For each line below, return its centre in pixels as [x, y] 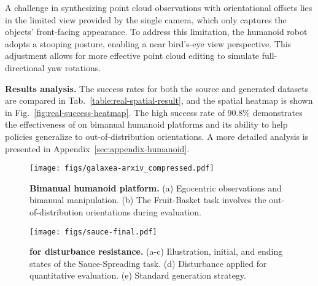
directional [25, 67]
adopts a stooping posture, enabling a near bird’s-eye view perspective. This [148, 43]
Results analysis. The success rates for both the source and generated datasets [157, 88]
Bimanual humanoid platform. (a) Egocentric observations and [156, 187]
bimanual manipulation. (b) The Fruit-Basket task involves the [148, 200]
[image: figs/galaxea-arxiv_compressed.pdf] [122, 168]
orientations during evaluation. [144, 211]
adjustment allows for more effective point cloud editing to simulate [132, 56]
